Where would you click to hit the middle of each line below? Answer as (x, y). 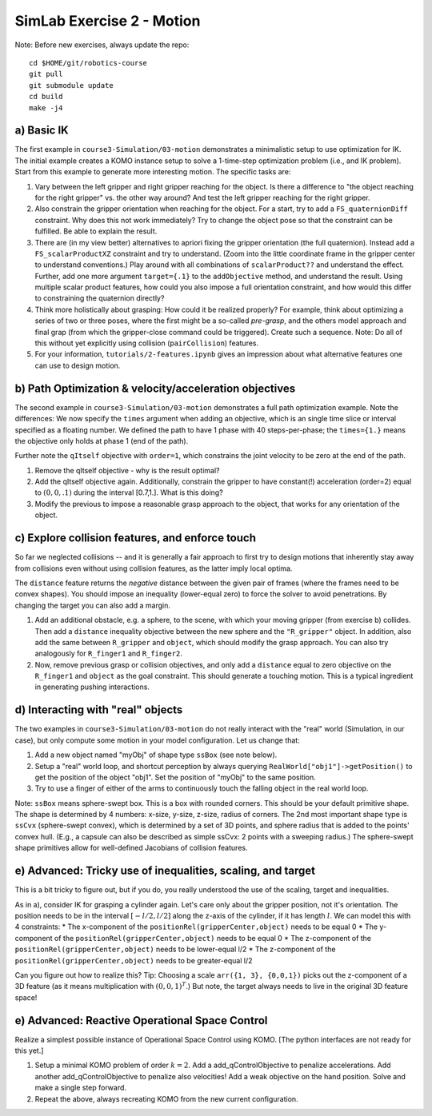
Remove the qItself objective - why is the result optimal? (127, 470)
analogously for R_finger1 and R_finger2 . (109, 654)
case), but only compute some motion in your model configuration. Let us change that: (157, 740)
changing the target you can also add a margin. (93, 605)
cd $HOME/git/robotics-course (88, 63)
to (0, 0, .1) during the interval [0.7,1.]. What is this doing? (129, 492)
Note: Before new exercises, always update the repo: (102, 45)
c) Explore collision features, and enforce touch (135, 538)
